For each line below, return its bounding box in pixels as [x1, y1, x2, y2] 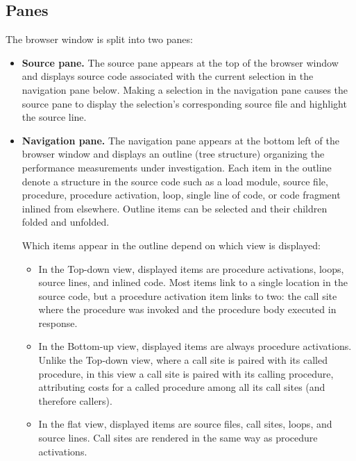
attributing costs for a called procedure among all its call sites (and [38, 380, 325, 394]
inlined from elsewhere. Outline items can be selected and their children [22, 201, 328, 215]
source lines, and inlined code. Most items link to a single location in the [38, 275, 348, 290]
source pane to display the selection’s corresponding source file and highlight [22, 96, 347, 110]
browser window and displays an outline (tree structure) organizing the [22, 146, 325, 161]
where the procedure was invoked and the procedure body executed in [38, 302, 337, 317]
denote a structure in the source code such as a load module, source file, [22, 174, 328, 188]
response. [38, 315, 78, 330]
